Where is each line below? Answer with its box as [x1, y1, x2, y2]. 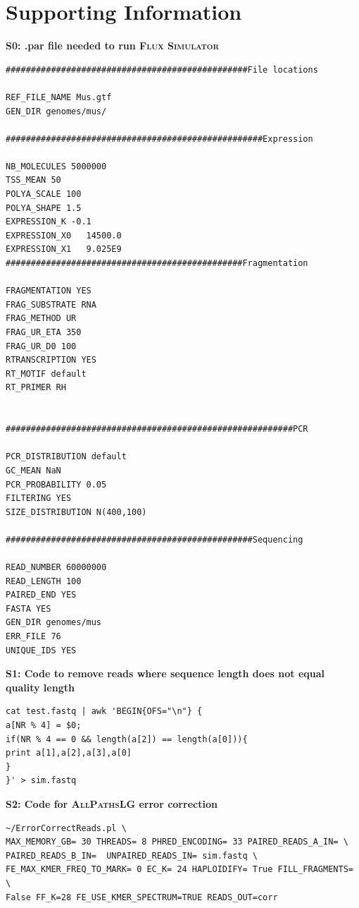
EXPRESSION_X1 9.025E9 [6, 244, 122, 255]
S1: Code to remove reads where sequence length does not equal [6, 666, 325, 681]
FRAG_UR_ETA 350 [6, 327, 82, 337]
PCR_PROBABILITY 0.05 [6, 479, 107, 490]
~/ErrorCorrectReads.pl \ [6, 823, 127, 833]
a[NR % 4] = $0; [6, 720, 82, 731]
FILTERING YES [6, 493, 72, 504]
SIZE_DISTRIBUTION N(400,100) [6, 507, 147, 517]
